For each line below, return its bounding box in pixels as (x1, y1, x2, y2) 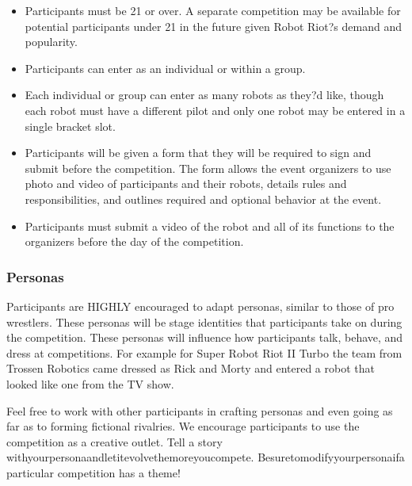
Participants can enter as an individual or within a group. (25, 59, 306, 76)
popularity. (25, 33, 78, 50)
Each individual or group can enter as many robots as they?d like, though (25, 86, 384, 103)
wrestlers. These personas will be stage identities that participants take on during (6, 313, 402, 330)
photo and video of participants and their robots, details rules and (25, 175, 347, 192)
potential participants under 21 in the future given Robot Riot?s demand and (25, 17, 402, 34)
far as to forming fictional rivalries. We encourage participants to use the (6, 418, 360, 434)
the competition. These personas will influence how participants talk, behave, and (6, 329, 403, 346)
